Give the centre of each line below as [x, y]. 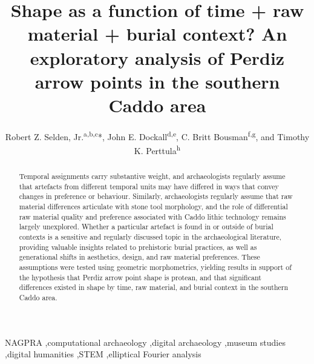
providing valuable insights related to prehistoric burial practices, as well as [138, 247]
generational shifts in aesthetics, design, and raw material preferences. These [139, 257]
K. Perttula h [157, 150]
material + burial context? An [157, 34]
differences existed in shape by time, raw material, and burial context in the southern [154, 287]
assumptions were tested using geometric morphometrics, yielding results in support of [155, 267]
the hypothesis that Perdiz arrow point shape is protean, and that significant [140, 277]
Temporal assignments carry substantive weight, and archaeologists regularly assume [152, 176]
